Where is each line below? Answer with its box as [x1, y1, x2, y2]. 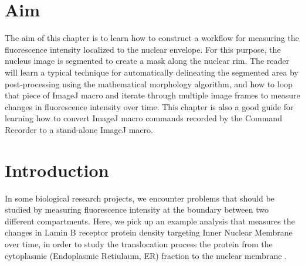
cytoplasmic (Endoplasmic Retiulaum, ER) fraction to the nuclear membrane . [5, 249, 287, 261]
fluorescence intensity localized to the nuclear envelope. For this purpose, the [5, 43, 281, 55]
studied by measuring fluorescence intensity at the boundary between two [5, 203, 269, 216]
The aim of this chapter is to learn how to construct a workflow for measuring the [5, 32, 299, 44]
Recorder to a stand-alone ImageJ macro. [5, 123, 153, 135]
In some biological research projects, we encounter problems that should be [5, 192, 274, 204]
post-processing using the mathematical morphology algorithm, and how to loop [5, 77, 293, 90]
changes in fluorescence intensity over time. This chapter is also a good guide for [5, 100, 294, 112]
